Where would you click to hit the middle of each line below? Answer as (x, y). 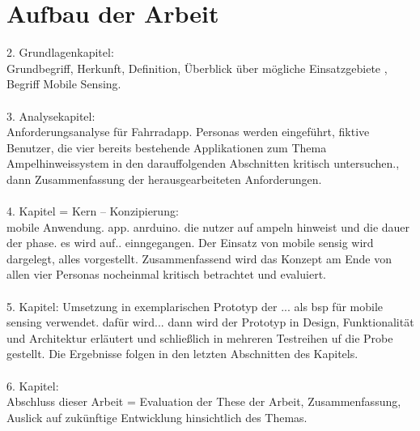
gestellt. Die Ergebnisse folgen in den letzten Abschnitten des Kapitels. (182, 354)
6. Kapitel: (33, 385)
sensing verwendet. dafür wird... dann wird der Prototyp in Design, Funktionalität (210, 322)
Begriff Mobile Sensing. (64, 84)
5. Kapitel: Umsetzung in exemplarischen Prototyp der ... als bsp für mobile (195, 306)
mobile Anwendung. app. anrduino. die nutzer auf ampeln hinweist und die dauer (208, 226)
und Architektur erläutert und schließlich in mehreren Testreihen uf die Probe (200, 337)
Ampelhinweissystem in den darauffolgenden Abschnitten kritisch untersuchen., (203, 163)
